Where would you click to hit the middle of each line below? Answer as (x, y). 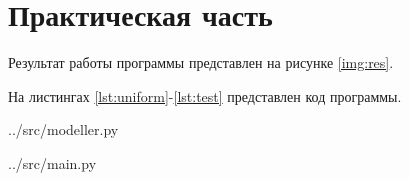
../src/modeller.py (63, 129)
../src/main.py (52, 162)
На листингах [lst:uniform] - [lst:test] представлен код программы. (205, 95)
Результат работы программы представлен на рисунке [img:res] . (201, 62)
